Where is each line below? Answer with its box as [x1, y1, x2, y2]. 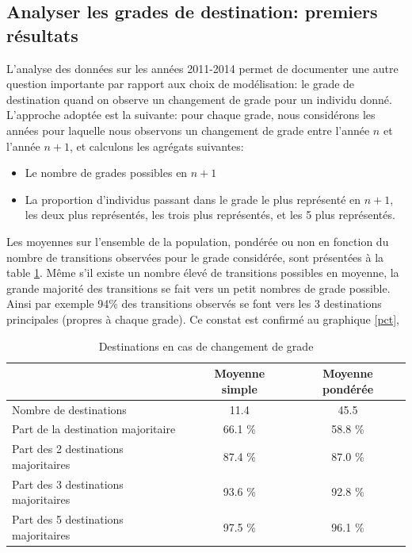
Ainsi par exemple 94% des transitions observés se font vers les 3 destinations [6, 295, 382, 312]
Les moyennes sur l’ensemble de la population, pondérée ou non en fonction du [6, 232, 389, 249]
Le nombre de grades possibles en [25, 164, 188, 181]
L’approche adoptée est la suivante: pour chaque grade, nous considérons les [6, 106, 376, 123]
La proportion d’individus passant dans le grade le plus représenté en [25, 190, 361, 207]
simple [221, 380, 257, 397]
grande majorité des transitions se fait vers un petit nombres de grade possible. [6, 279, 391, 296]
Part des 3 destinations [12, 475, 124, 492]
